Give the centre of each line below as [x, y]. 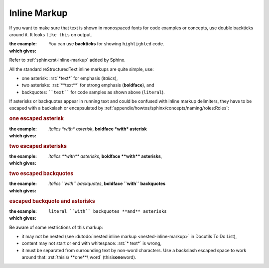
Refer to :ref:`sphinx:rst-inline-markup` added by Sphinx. [67, 60]
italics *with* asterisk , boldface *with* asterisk [98, 129]
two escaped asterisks [38, 146]
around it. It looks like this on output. [51, 34]
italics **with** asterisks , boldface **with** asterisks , [105, 156]
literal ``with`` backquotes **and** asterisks [108, 211]
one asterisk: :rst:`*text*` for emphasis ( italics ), [70, 78]
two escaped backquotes [41, 174]
